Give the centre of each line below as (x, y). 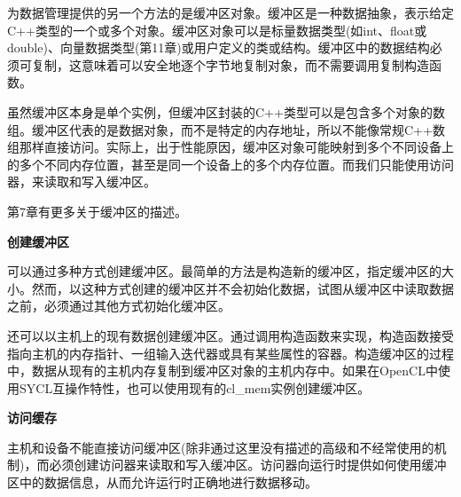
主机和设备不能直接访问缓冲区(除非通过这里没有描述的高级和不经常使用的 (221, 447)
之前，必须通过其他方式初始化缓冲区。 (119, 306)
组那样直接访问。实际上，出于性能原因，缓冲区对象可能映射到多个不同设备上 (230, 147)
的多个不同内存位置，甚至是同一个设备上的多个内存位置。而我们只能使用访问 (230, 164)
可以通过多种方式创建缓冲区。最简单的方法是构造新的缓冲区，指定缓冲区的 (224, 271)
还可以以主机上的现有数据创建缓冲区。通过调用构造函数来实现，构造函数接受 (230, 335)
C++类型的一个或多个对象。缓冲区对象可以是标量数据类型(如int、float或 (217, 30)
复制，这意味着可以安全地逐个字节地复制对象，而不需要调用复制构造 (230, 64)
